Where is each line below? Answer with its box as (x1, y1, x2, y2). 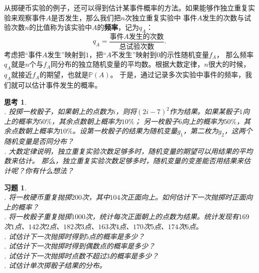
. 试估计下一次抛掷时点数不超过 (4, 250, 107, 261)
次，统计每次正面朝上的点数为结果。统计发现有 (85, 211, 239, 222)
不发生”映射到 (111, 49, 157, 59)
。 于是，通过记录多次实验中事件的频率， (110, 69, 245, 80)
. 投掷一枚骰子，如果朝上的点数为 (4, 106, 114, 117)
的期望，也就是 (39, 69, 89, 80)
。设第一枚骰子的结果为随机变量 (72, 126, 177, 136)
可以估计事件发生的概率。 (17, 80, 102, 90)
